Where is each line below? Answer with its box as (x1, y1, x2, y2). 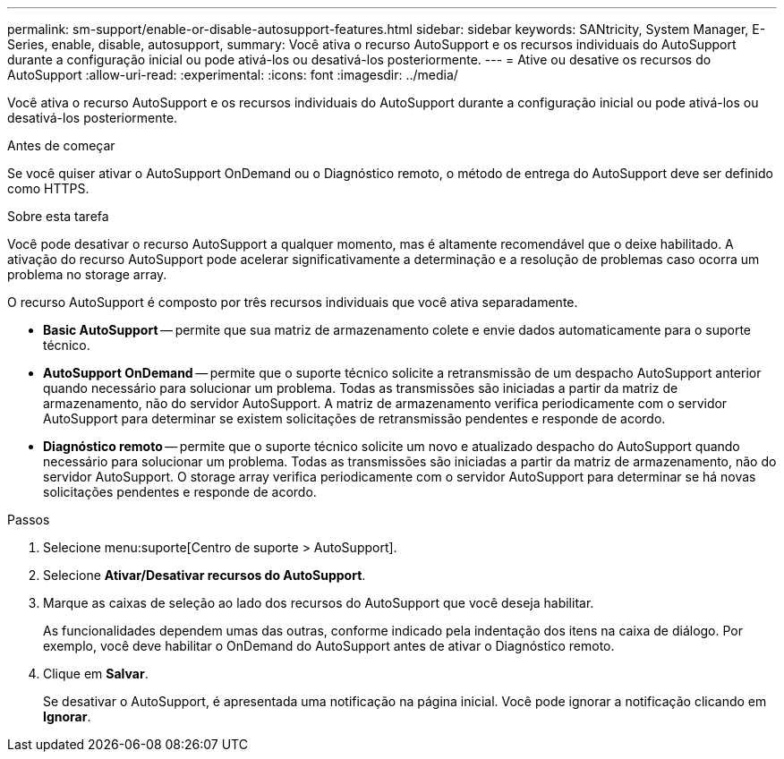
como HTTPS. (7, 181, 89, 196)
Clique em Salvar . (43, 666, 149, 681)
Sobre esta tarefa (7, 209, 109, 224)
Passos (7, 512, 50, 527)
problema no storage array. (7, 267, 167, 282)
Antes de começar (7, 138, 115, 153)
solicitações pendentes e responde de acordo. (43, 484, 317, 499)
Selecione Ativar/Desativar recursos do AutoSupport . (43, 567, 366, 583)
